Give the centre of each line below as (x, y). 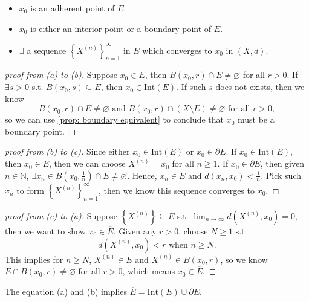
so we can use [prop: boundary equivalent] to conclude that (114, 119)
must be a (256, 119)
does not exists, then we (260, 87)
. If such (191, 87)
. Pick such (281, 175)
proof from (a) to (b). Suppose (61, 75)
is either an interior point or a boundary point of (121, 28)
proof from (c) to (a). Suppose (61, 215)
